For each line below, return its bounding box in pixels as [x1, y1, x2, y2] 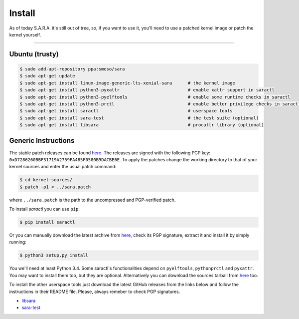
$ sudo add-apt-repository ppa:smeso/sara [19, 66, 125, 72]
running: [9, 239, 27, 245]
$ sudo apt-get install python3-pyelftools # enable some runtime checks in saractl [19, 94, 291, 100]
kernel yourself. [9, 31, 41, 37]
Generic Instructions [9, 136, 75, 145]
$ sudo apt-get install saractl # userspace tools [19, 108, 233, 114]
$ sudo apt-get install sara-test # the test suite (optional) [19, 115, 259, 121]
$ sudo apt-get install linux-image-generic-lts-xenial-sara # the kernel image [19, 80, 235, 86]
